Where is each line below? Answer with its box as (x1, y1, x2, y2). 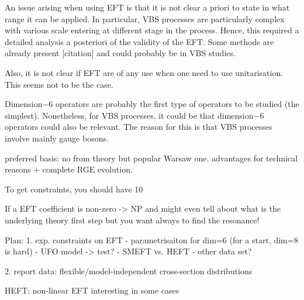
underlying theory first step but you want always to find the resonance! (5, 213, 260, 226)
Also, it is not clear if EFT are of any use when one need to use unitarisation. (5, 66, 284, 78)
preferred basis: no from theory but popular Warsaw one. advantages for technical (5, 151, 298, 164)
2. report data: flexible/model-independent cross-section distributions (5, 264, 253, 277)
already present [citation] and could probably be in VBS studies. (5, 47, 236, 59)
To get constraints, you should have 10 (5, 182, 143, 195)
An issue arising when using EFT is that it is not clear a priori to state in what (5, 1, 290, 13)
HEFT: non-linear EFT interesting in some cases (5, 284, 179, 296)
